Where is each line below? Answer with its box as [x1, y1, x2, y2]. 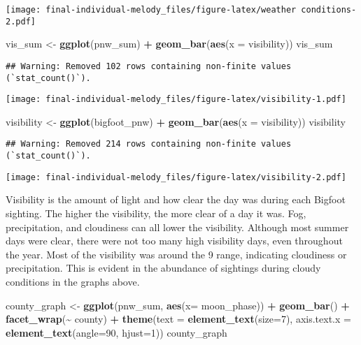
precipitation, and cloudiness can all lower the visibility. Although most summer [6, 219, 349, 234]
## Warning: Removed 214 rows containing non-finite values [6, 139, 292, 149]
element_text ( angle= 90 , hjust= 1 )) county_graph [6, 325, 227, 339]
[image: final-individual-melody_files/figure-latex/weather [6, 5, 297, 15]
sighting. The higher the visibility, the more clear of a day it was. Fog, [6, 206, 306, 221]
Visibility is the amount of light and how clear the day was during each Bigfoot [6, 192, 346, 207]
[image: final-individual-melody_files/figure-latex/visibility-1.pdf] [6, 94, 346, 105]
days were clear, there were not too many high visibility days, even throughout [6, 233, 343, 248]
